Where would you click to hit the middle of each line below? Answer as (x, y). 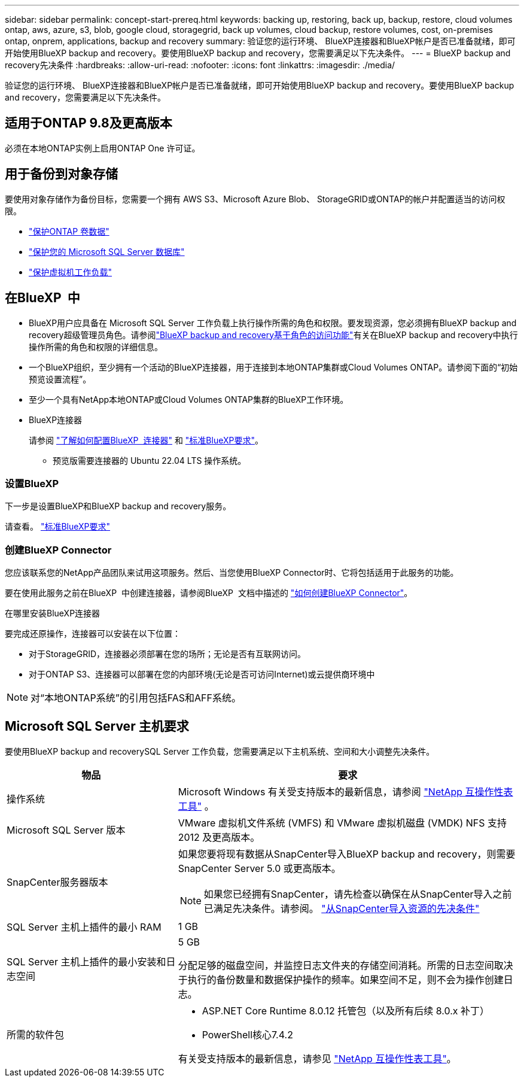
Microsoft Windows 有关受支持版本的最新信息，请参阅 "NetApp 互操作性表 (345, 791)
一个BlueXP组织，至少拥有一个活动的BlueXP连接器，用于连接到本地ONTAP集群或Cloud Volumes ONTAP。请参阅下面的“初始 (273, 367)
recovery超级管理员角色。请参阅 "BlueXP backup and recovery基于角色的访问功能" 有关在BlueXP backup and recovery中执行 (273, 335)
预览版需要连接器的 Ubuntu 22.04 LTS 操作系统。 (150, 460)
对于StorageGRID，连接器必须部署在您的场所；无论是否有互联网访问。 (167, 654)
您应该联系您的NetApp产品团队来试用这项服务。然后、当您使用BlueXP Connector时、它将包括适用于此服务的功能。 (232, 573)
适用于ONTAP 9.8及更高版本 (89, 123)
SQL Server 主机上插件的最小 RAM (84, 927)
